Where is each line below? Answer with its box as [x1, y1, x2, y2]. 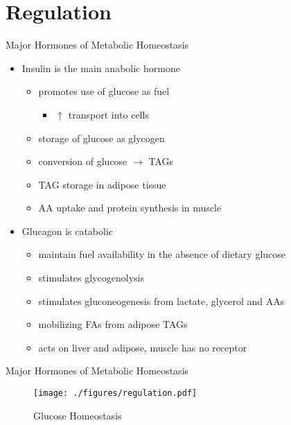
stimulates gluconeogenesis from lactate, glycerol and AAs [38, 293, 285, 308]
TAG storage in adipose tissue [38, 177, 166, 191]
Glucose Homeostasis [33, 408, 122, 422]
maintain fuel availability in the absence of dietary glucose [38, 247, 286, 261]
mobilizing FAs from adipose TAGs [38, 317, 188, 331]
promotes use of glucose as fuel [38, 84, 170, 98]
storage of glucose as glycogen [38, 130, 165, 145]
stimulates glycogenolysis [38, 270, 144, 285]
